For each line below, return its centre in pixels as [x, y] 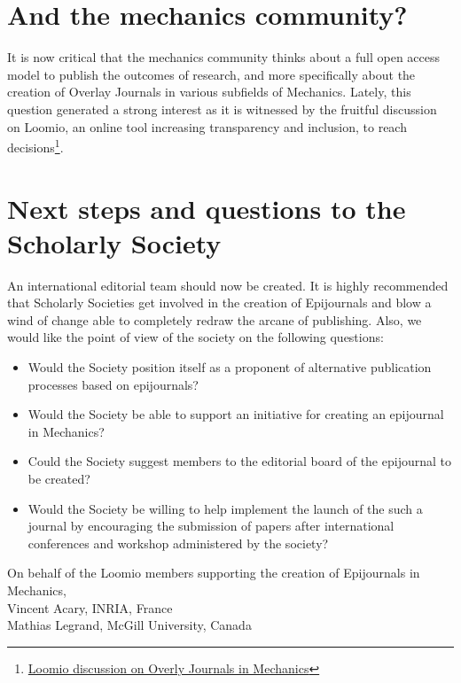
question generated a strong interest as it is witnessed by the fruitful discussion [222, 109]
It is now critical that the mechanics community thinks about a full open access [224, 57]
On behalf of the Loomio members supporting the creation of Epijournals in [214, 573]
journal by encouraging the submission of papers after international [211, 526]
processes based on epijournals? [113, 384]
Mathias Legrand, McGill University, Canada [129, 625]
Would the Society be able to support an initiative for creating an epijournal [236, 414]
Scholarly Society [114, 242]
